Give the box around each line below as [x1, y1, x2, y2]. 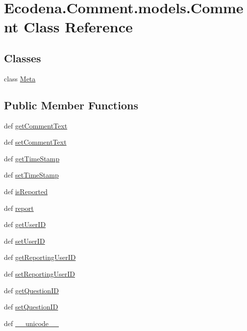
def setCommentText [4, 137, 67, 147]
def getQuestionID [4, 285, 59, 295]
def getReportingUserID [4, 252, 76, 262]
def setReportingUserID [4, 268, 75, 279]
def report [4, 203, 34, 213]
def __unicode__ [4, 318, 59, 328]
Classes [4, 50, 41, 65]
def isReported [4, 186, 48, 196]
